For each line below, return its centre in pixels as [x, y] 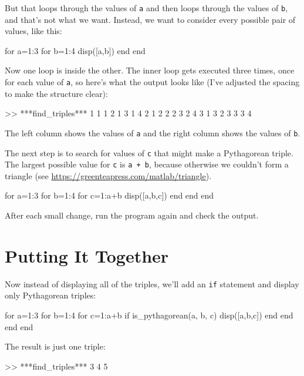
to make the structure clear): [56, 93]
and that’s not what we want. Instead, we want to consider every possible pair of [150, 19]
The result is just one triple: [55, 346]
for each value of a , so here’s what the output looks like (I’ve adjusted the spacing [152, 82]
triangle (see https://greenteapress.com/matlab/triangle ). [108, 175]
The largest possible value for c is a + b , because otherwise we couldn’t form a [147, 164]
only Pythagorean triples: [50, 295]
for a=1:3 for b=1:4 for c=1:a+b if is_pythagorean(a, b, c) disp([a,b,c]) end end [149, 315]
